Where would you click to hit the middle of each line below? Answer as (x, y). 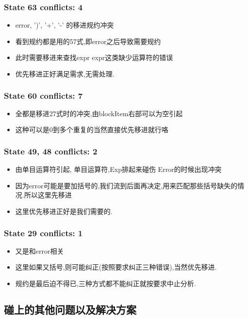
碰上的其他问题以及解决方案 (70, 309)
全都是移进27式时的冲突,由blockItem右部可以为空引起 (99, 113)
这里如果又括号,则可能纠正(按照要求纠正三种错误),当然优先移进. (116, 267)
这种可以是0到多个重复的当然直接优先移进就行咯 (92, 129)
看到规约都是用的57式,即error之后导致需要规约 (88, 41)
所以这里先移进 (48, 195)
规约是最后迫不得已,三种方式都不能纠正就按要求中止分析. (106, 283)
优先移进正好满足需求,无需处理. (65, 74)
